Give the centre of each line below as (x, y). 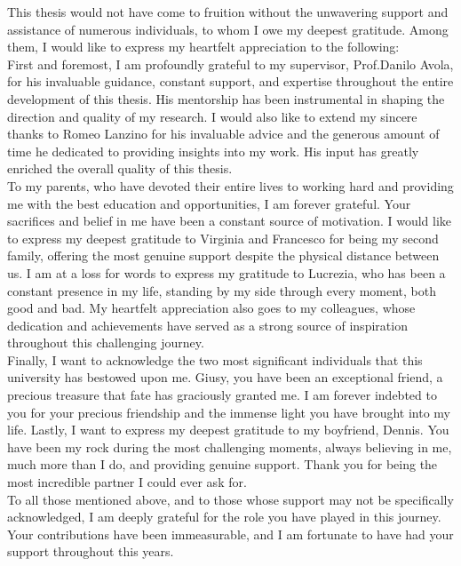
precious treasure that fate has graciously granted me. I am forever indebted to (222, 395)
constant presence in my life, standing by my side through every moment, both (222, 290)
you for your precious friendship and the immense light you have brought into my (229, 412)
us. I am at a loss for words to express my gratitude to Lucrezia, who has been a (227, 272)
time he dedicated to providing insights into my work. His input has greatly (213, 151)
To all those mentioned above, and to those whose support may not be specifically (230, 499)
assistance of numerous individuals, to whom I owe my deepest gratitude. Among (228, 29)
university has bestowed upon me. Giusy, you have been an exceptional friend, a (225, 377)
